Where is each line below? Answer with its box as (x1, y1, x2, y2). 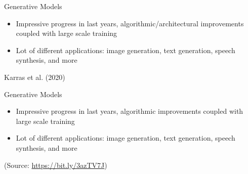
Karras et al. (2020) (4, 71, 65, 82)
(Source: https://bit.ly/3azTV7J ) (4, 159, 107, 170)
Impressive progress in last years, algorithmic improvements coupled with (16, 106, 243, 116)
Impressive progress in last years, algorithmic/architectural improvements (16, 18, 244, 28)
